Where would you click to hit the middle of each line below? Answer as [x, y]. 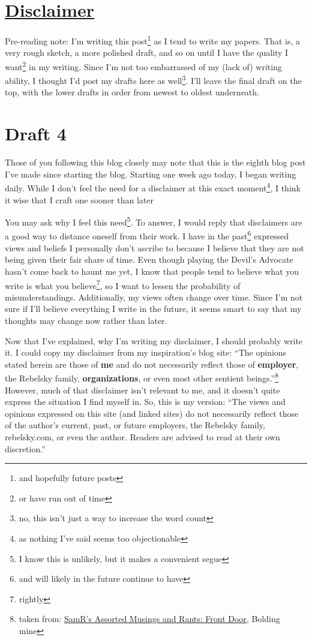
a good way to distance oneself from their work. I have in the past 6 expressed [147, 235]
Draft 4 [36, 133]
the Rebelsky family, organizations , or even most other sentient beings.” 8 [142, 377]
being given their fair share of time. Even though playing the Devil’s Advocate [149, 259]
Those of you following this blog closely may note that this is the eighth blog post [155, 162]
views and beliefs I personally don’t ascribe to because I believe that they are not [154, 247]
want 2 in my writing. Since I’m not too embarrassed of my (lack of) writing [143, 65]
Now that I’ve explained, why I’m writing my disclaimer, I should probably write [154, 340]
